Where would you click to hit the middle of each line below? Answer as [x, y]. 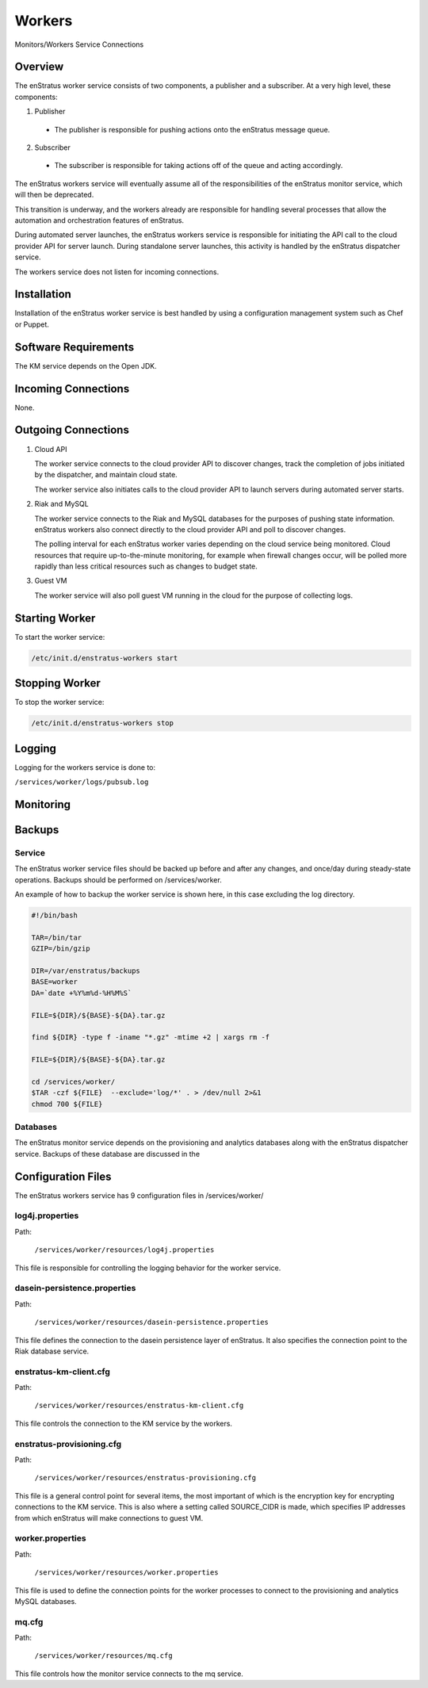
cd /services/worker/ [73, 1081]
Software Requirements [75, 347]
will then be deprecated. [54, 195]
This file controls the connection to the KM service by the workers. [124, 1423]
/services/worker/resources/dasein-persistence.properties [152, 1322]
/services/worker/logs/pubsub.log [82, 782]
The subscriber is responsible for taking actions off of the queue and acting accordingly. [199, 166]
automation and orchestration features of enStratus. [99, 220]
